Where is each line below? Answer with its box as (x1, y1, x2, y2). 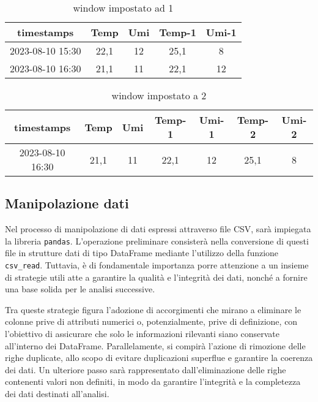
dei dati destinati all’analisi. (5, 387, 109, 400)
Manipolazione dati (5, 194, 129, 213)
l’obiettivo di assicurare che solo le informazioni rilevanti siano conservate (5, 327, 279, 340)
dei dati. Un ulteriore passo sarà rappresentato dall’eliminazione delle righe (5, 363, 286, 376)
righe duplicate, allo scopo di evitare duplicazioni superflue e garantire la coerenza (5, 351, 313, 364)
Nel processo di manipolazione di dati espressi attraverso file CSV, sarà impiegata (5, 222, 311, 235)
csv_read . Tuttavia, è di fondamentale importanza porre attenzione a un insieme (5, 259, 309, 271)
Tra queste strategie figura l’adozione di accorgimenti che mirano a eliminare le (5, 303, 301, 316)
